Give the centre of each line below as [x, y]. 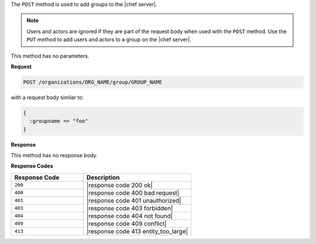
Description [103, 177]
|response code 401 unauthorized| [134, 201]
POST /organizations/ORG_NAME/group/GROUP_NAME [92, 82]
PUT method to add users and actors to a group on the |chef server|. [109, 40]
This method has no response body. [54, 155]
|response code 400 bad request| [133, 192]
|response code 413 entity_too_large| [137, 231]
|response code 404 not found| [130, 216]
